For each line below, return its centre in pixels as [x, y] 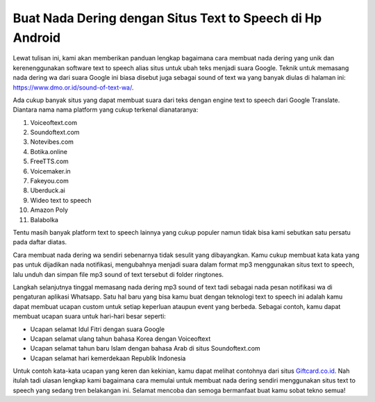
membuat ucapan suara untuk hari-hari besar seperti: [89, 317]
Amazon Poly [49, 210]
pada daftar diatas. [40, 242]
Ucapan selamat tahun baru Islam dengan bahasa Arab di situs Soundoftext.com [145, 349]
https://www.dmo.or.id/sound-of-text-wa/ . [73, 87]
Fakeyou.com [49, 181]
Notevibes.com [52, 142]
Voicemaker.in [50, 171]
